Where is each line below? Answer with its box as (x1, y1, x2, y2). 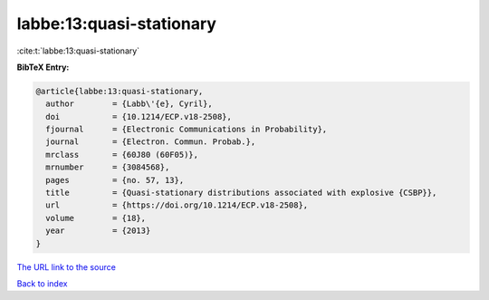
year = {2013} (45, 226, 151, 236)
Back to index (16, 277, 68, 289)
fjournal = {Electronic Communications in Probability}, (45, 124, 328, 135)
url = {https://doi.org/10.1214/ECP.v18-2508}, (45, 200, 309, 210)
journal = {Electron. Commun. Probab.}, (45, 137, 256, 147)
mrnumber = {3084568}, (45, 162, 170, 172)
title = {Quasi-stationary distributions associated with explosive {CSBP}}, (45, 188, 437, 198)
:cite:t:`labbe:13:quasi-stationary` (16, 45, 140, 56)
